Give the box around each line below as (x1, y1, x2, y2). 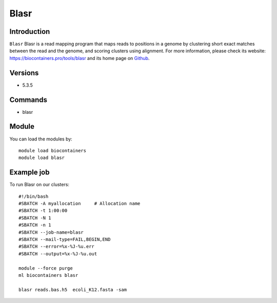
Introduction (9, 27, 50, 36)
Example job (9, 168, 50, 177)
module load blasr (18, 155, 65, 161)
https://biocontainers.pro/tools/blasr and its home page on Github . (9, 55, 150, 61)
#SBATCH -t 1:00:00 (18, 208, 68, 214)
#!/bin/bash (18, 193, 49, 199)
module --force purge (18, 265, 73, 271)
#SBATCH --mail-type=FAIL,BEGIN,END (18, 236, 111, 242)
